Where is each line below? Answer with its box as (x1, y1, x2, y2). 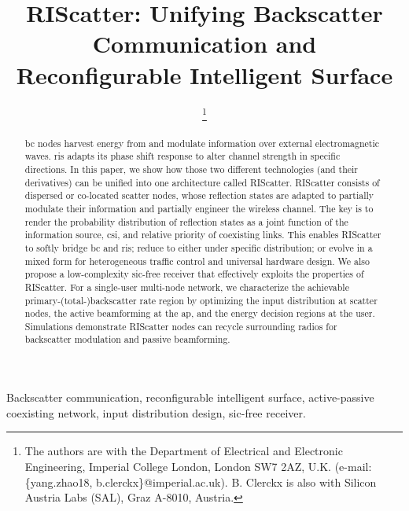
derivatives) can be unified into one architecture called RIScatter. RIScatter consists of (24, 175, 380, 189)
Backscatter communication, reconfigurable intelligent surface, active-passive (6, 389, 374, 406)
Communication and (92, 28, 317, 60)
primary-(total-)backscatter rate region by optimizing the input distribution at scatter (24, 293, 378, 307)
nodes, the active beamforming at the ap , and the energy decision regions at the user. (24, 307, 375, 320)
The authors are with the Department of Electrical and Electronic (24, 443, 343, 459)
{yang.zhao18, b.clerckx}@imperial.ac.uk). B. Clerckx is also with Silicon (24, 473, 377, 490)
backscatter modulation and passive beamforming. (24, 333, 230, 346)
